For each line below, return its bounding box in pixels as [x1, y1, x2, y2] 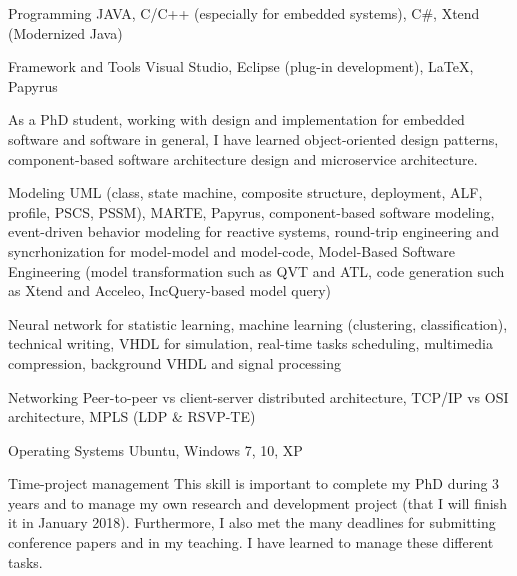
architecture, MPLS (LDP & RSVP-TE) [8, 406, 256, 427]
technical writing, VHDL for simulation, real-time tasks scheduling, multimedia [8, 333, 493, 354]
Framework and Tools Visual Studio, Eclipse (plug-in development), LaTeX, [8, 56, 474, 77]
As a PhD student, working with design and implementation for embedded [8, 109, 465, 130]
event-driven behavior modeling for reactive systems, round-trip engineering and [8, 221, 499, 242]
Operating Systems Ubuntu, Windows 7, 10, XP [8, 439, 303, 460]
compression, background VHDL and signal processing [8, 352, 342, 373]
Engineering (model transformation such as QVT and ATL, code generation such [8, 260, 505, 281]
